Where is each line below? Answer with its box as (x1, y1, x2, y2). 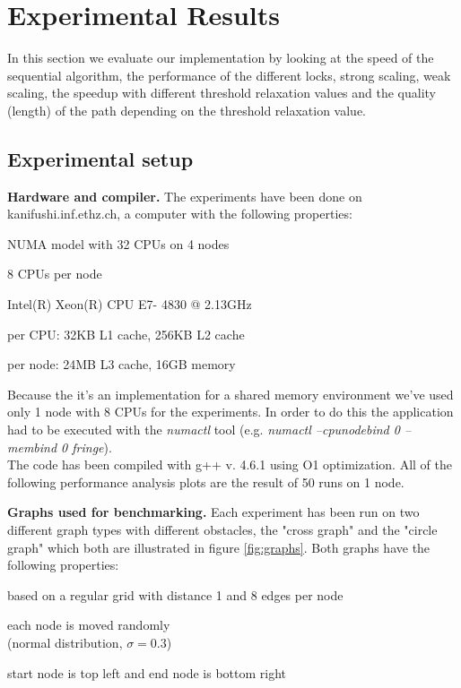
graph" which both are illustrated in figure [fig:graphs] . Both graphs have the (7, 537, 431, 556)
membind (7, 437, 57, 456)
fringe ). (72, 437, 112, 456)
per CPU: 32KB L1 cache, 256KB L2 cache (7, 324, 245, 343)
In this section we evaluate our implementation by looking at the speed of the (7, 48, 434, 67)
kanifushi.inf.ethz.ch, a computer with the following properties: (7, 204, 352, 223)
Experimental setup (7, 144, 194, 172)
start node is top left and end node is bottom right (7, 663, 287, 682)
